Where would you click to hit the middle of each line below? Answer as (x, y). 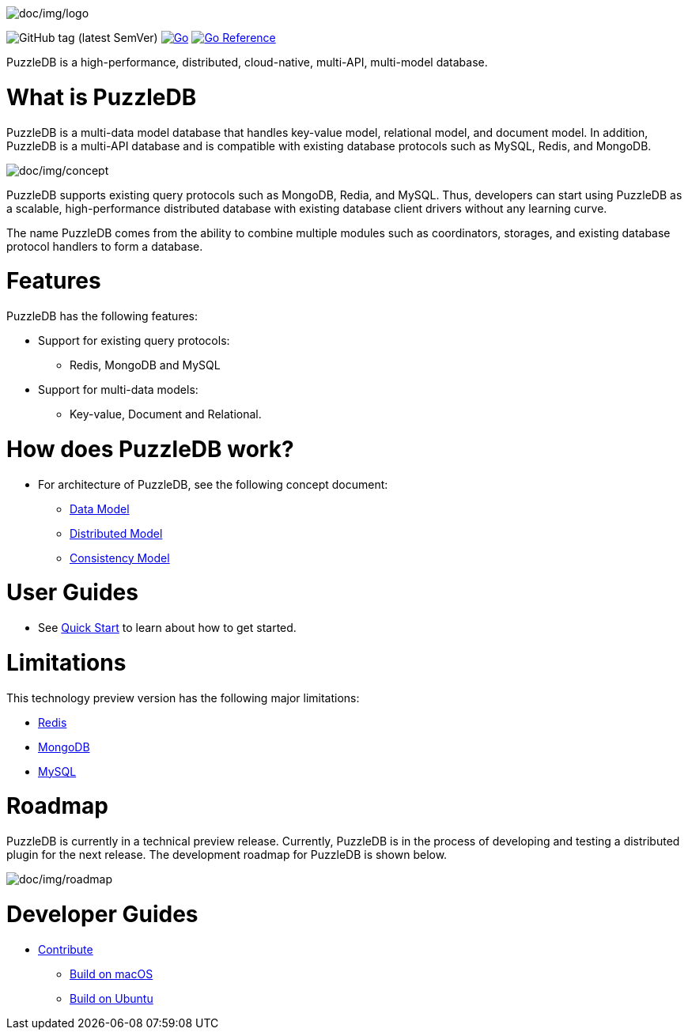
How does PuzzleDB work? (150, 449)
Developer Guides (102, 914)
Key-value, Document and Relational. (166, 414)
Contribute (66, 949)
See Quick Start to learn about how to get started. (167, 628)
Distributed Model (116, 533)
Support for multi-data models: (118, 389)
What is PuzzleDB (102, 97)
